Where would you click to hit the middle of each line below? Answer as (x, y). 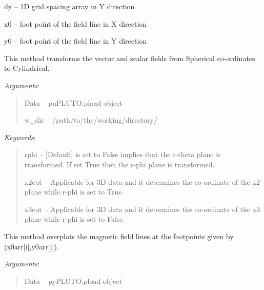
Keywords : (20, 137)
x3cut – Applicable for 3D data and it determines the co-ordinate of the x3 (142, 209)
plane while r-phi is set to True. (74, 192)
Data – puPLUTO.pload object (73, 102)
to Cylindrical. (27, 68)
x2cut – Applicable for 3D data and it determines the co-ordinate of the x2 (142, 181)
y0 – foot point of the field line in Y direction (76, 41)
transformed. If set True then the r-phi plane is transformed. (119, 164)
